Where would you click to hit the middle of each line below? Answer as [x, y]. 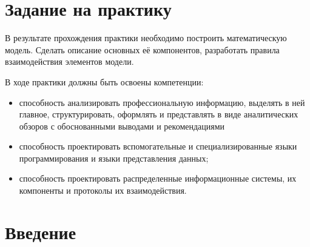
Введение [41, 232]
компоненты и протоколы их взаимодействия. [103, 190]
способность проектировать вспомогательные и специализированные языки [158, 146]
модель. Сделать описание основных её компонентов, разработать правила [142, 49]
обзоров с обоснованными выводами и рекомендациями [122, 126]
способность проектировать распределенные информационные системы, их [158, 178]
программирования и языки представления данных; [114, 158]
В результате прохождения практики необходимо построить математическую [146, 38]
